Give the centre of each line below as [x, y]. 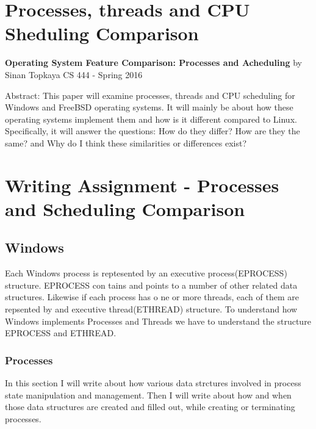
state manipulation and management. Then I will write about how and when [148, 395]
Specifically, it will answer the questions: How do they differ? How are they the [153, 131]
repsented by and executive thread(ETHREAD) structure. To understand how [151, 309]
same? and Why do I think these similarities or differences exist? [126, 142]
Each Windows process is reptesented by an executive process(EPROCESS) [146, 273]
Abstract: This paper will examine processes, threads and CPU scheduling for [150, 95]
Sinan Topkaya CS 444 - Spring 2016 [74, 74]
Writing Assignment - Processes [142, 185]
